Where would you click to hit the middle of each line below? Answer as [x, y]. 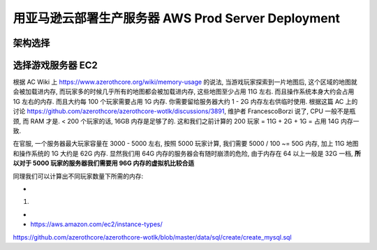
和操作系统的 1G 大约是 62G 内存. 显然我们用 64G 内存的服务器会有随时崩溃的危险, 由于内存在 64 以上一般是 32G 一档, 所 [187, 153]
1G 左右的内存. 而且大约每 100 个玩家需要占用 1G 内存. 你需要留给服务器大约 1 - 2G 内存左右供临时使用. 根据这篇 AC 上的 [185, 101]
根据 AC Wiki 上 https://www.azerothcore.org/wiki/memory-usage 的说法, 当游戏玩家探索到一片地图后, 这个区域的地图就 [185, 82]
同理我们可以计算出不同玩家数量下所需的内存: [78, 176]
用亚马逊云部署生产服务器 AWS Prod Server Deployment [177, 18]
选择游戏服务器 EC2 [55, 65]
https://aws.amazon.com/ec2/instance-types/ [97, 224]
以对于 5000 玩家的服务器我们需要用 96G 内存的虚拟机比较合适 [104, 163]
